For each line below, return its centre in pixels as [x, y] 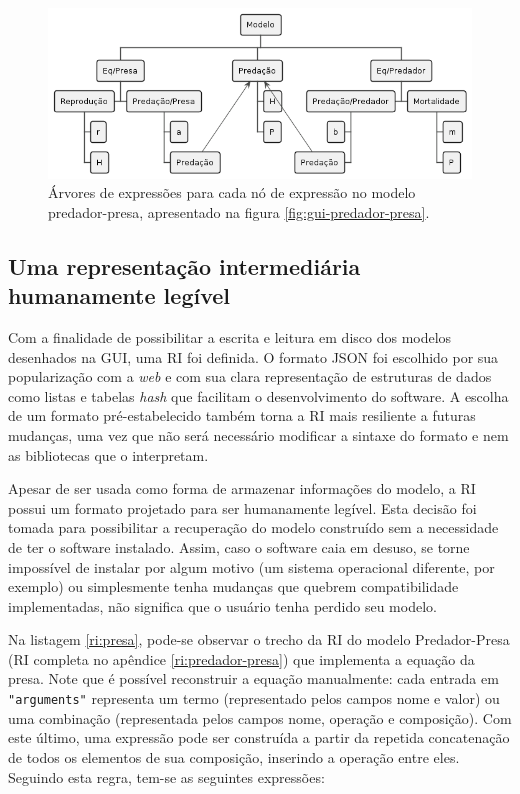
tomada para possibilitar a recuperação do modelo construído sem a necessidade [253, 527]
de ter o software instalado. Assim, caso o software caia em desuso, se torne [239, 546]
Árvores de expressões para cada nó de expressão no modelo [232, 192]
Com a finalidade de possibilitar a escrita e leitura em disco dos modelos [230, 336]
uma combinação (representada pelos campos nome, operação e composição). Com [260, 717]
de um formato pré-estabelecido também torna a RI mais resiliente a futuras [242, 415]
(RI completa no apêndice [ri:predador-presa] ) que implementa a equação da [241, 658]
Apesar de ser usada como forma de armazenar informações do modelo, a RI [242, 488]
